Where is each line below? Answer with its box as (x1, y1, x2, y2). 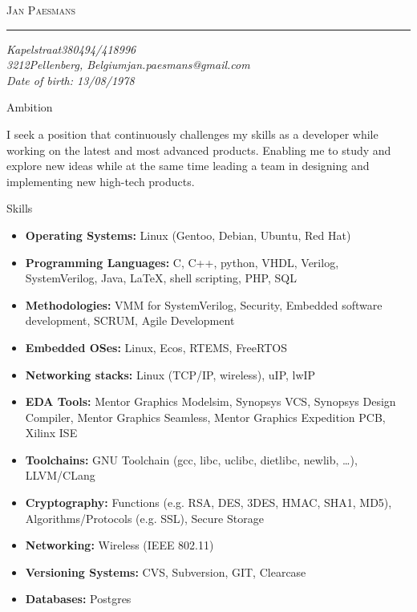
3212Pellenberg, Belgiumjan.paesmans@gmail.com (6, 56, 250, 73)
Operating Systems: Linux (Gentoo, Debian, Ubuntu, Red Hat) (25, 226, 351, 243)
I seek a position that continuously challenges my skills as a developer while (6, 125, 379, 142)
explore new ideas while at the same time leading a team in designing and (6, 157, 370, 174)
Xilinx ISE (25, 424, 78, 441)
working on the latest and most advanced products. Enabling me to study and (6, 141, 391, 158)
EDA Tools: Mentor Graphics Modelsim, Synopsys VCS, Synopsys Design (25, 393, 396, 410)
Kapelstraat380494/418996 (6, 40, 136, 57)
